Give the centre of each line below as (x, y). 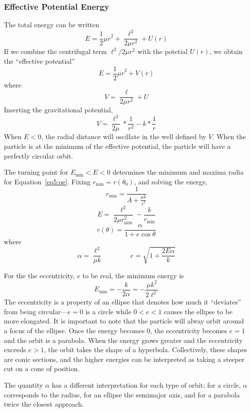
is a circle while (108, 311)
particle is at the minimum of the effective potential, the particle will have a (117, 146)
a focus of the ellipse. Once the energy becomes (74, 330)
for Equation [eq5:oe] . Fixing (47, 181)
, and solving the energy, (170, 181)
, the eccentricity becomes (188, 330)
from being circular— (36, 311)
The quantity (24, 385)
